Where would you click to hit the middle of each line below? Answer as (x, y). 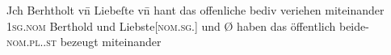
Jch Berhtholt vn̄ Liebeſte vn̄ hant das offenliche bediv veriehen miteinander (195, 10)
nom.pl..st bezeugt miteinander (84, 42)
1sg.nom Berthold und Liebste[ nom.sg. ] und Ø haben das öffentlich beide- (188, 25)
